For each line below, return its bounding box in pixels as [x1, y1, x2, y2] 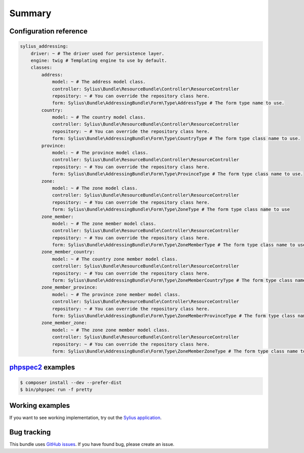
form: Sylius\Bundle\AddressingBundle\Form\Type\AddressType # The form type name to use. [52, 100, 285, 106]
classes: [30, 65, 53, 70]
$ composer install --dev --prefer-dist [20, 380, 122, 385]
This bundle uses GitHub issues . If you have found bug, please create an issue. [9, 441, 175, 447]
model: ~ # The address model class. [52, 79, 146, 85]
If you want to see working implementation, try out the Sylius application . [9, 414, 162, 421]
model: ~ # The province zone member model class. [52, 291, 181, 297]
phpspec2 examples [9, 363, 75, 372]
